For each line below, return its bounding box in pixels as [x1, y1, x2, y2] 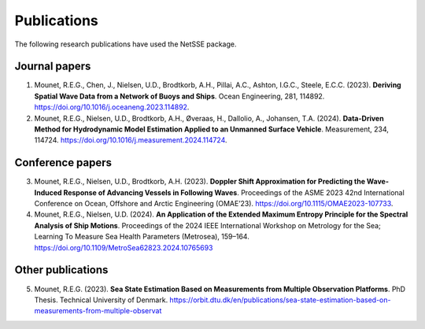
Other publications [14, 264, 109, 277]
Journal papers [14, 60, 91, 73]
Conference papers [14, 156, 113, 169]
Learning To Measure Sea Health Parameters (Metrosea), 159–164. [34, 232, 249, 242]
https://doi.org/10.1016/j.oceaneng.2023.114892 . [34, 102, 190, 112]
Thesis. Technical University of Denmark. [34, 295, 168, 305]
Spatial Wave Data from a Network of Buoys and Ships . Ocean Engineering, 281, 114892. [34, 91, 325, 101]
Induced [34, 187, 62, 197]
